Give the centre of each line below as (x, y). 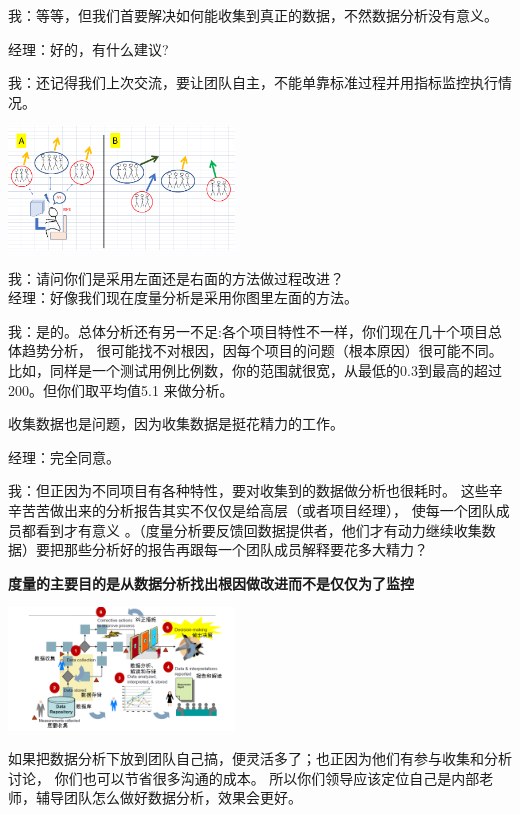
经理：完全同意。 (64, 456)
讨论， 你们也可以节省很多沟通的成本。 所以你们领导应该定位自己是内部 (244, 777)
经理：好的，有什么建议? (88, 48)
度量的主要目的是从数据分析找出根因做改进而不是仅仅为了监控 (211, 582)
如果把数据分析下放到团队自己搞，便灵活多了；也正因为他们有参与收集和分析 (260, 758)
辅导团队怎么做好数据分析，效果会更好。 (168, 797)
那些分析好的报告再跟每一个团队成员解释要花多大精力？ (245, 549)
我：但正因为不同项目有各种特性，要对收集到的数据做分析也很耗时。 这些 (248, 490)
